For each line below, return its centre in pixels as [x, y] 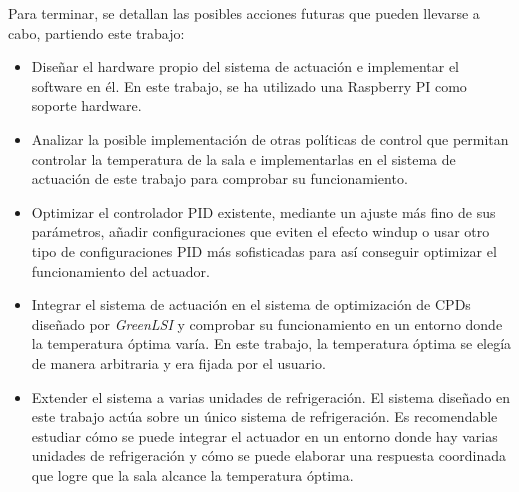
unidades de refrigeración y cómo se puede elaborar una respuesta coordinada [269, 455]
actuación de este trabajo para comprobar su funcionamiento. [219, 178]
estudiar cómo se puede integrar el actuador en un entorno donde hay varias [264, 435]
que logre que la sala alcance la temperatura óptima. [192, 474]
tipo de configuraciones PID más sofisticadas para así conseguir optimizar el [264, 250]
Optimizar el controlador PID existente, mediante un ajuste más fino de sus [263, 211]
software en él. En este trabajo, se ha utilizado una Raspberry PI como [249, 85]
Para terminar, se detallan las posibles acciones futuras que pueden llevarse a [244, 13]
